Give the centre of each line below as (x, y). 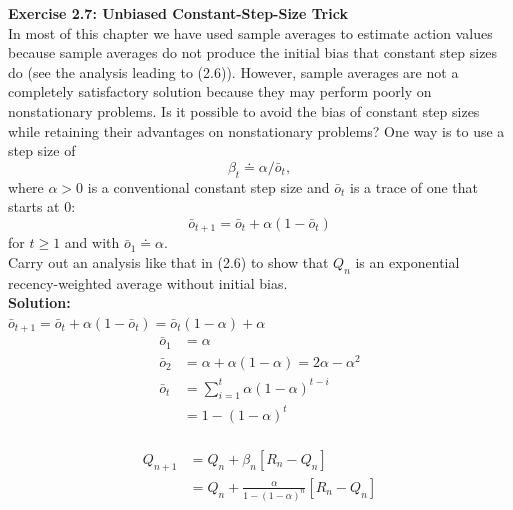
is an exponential (407, 261)
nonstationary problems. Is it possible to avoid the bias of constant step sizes (244, 110)
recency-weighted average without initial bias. (148, 282)
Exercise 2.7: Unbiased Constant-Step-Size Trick (178, 13)
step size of (42, 150)
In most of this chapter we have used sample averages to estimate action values (250, 32)
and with (92, 242)
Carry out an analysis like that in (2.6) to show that (168, 261)
